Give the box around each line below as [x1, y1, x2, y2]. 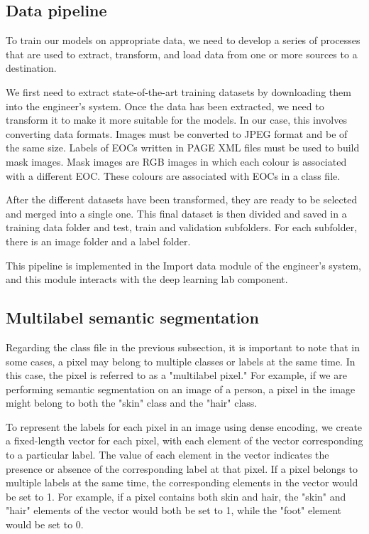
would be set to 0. [6, 517, 84, 532]
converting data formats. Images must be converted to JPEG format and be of [6, 126, 348, 141]
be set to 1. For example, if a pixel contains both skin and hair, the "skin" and [6, 488, 346, 503]
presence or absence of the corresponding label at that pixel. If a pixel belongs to [6, 461, 358, 476]
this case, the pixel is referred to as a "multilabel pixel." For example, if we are [6, 368, 347, 383]
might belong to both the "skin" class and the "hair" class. [6, 395, 258, 410]
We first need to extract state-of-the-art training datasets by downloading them [6, 84, 351, 99]
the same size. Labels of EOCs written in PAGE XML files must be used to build [6, 140, 360, 155]
